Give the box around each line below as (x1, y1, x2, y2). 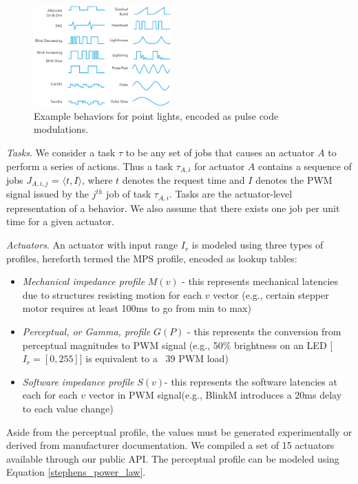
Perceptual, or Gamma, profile (22, 324, 151, 339)
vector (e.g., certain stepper (213, 287, 329, 302)
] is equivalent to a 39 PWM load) (79, 351, 229, 366)
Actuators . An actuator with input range (6, 238, 178, 252)
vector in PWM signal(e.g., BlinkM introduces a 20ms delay (88, 388, 342, 402)
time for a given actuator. (6, 214, 114, 229)
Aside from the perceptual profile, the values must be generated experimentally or (6, 424, 352, 439)
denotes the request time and (122, 172, 245, 187)
